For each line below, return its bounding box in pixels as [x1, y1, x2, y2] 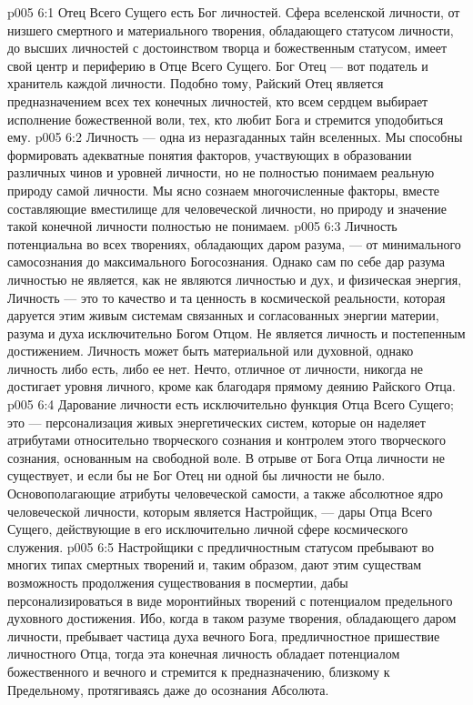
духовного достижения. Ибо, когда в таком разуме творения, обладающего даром [7, 609, 457, 628]
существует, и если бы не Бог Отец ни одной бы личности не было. [7, 466, 386, 485]
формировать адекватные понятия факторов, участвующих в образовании [7, 145, 412, 164]
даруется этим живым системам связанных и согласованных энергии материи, [7, 306, 439, 325]
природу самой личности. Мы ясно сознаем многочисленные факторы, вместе [7, 180, 439, 199]
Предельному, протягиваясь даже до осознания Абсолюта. [7, 680, 329, 699]
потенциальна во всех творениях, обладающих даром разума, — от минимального [7, 234, 461, 253]
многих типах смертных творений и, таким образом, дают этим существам [7, 555, 422, 574]
